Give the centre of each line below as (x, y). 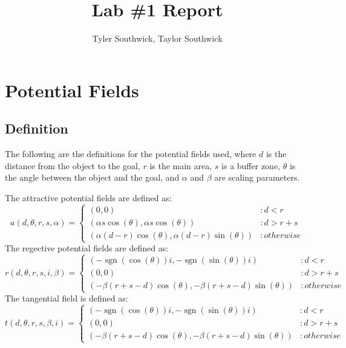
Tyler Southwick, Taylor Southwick (157, 38)
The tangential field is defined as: (67, 298)
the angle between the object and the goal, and (92, 177)
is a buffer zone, (251, 165)
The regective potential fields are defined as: (87, 248)
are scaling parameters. (257, 177)
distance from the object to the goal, (73, 165)
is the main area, (181, 165)
